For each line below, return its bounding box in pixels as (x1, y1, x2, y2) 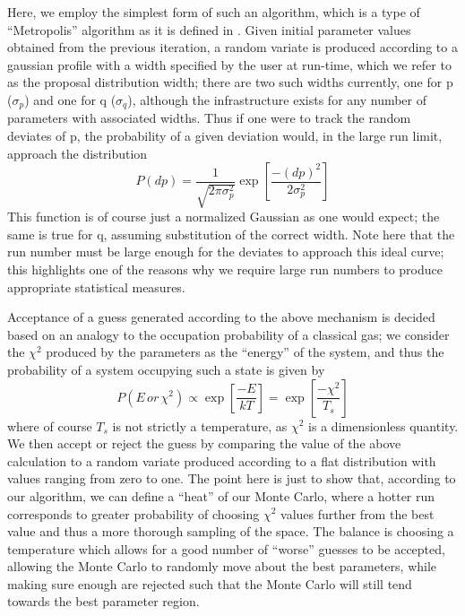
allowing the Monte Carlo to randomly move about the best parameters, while (7, 557, 437, 576)
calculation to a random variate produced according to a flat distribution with (7, 451, 436, 470)
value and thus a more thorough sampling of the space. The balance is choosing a (7, 522, 454, 541)
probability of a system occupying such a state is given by (7, 360, 325, 378)
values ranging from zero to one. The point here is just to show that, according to (7, 469, 456, 488)
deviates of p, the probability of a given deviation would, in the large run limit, (7, 126, 443, 145)
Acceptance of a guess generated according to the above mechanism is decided (7, 308, 435, 326)
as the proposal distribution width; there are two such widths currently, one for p (7, 73, 453, 91)
